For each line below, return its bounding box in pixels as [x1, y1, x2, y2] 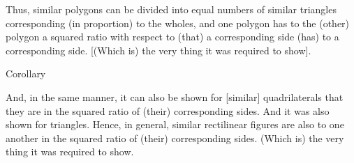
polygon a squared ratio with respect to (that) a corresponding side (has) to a [6, 29, 339, 44]
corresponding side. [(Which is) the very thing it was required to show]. [6, 42, 311, 57]
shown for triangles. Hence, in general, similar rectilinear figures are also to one [6, 117, 344, 132]
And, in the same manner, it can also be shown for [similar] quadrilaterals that [6, 89, 344, 104]
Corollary [6, 66, 46, 81]
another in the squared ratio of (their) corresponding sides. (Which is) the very [6, 130, 344, 145]
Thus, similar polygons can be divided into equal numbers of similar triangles [6, 2, 337, 16]
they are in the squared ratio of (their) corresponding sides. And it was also [6, 103, 330, 118]
